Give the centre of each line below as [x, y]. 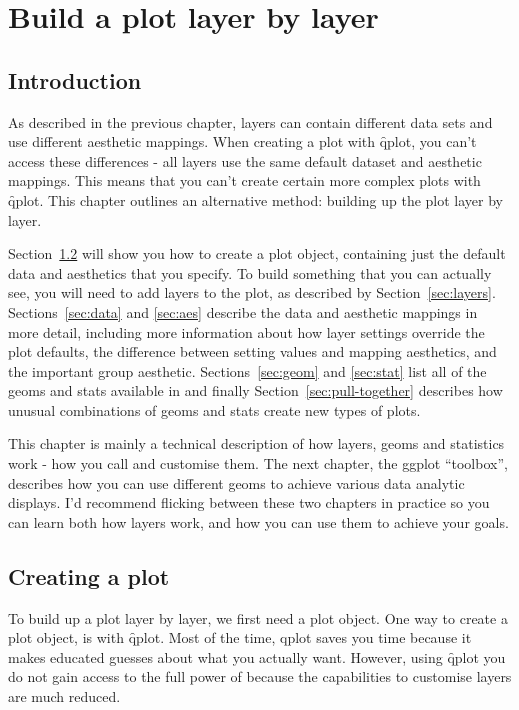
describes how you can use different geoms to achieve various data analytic [236, 482]
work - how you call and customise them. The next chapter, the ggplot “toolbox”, [258, 463]
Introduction [75, 79]
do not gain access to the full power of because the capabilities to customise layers [260, 676]
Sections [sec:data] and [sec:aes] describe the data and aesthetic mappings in [243, 311]
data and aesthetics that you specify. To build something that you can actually [250, 272]
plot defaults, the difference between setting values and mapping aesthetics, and [252, 351]
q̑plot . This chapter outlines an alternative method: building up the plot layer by [255, 199]
